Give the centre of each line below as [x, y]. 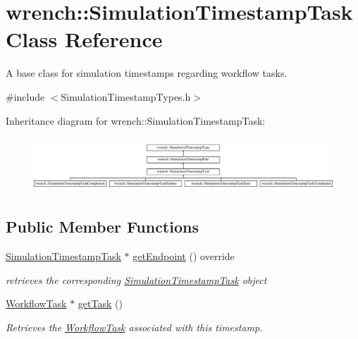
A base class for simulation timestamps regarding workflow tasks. [147, 73]
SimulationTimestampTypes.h [126, 96]
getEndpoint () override [184, 255]
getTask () [100, 303]
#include [25, 96]
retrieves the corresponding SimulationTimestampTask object [136, 279]
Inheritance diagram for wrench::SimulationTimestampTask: [136, 120]
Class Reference [84, 39]
